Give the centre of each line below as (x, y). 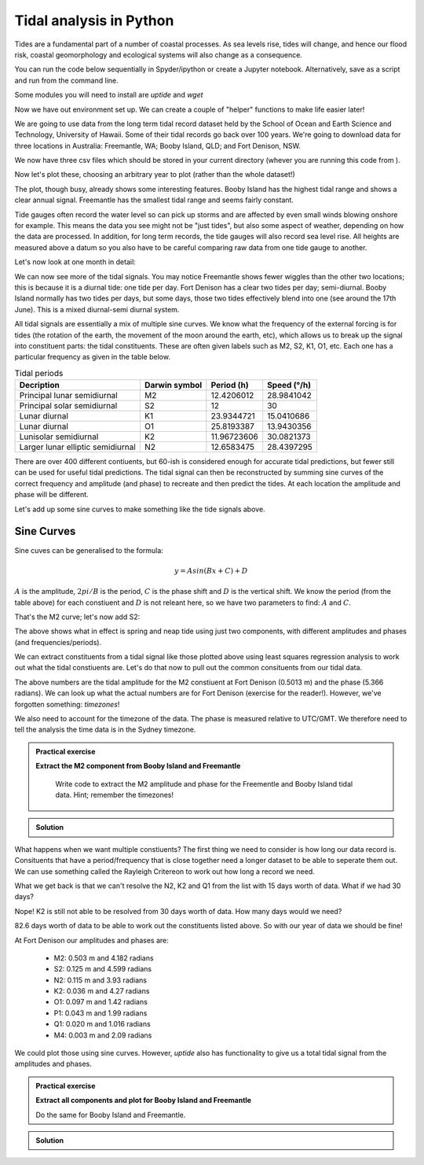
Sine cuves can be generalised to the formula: (89, 550)
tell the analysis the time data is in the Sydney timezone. (105, 730)
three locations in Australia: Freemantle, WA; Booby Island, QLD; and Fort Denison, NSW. (158, 146)
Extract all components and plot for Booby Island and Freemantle (143, 1100)
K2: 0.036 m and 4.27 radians (102, 991)
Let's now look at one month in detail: (75, 262)
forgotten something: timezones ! (67, 704)
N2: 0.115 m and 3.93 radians (100, 980)
